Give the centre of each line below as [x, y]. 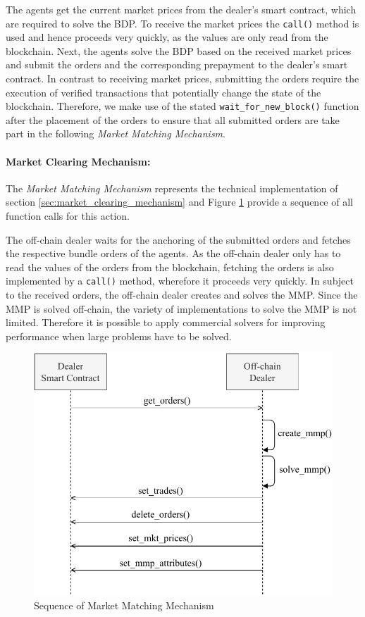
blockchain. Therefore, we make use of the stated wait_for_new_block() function [182, 106]
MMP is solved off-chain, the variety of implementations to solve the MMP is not [181, 308]
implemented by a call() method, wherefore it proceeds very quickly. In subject [180, 281]
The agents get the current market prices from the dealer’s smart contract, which [181, 9]
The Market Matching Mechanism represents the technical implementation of [172, 188]
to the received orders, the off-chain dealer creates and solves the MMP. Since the [182, 295]
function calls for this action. [68, 216]
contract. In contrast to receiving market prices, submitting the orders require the [182, 79]
